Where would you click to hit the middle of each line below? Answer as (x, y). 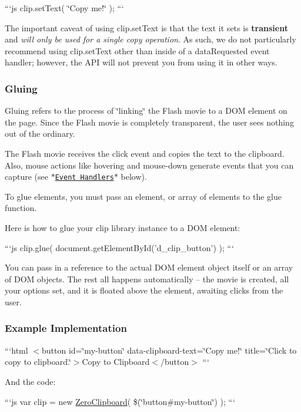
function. (21, 208)
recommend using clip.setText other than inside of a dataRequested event (137, 50)
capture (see (26, 177)
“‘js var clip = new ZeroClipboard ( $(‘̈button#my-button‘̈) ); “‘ (120, 401)
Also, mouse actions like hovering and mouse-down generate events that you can (149, 165)
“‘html (16, 350)
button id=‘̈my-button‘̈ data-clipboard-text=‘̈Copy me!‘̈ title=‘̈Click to (169, 350)
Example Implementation (66, 328)
